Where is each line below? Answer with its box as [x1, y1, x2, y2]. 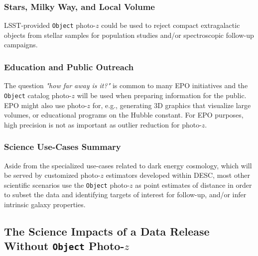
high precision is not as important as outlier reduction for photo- [4, 119, 202, 129]
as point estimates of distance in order [135, 179, 252, 190]
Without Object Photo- [4, 238, 125, 254]
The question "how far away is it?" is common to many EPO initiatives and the [4, 80, 248, 91]
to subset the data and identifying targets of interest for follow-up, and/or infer [4, 189, 247, 200]
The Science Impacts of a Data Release [4, 223, 210, 239]
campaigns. [4, 39, 38, 50]
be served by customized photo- [4, 170, 101, 180]
